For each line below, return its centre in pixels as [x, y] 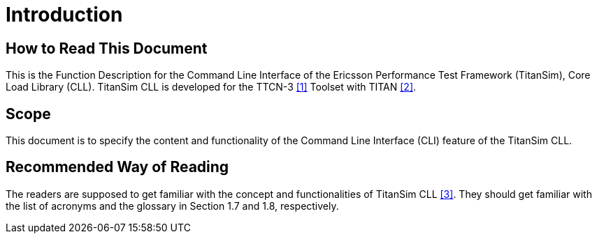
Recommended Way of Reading [117, 167]
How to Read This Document [107, 48]
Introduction [64, 15]
